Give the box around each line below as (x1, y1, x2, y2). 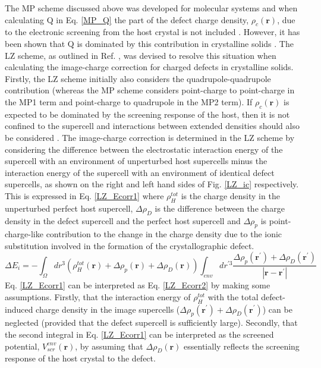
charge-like (5, 228, 43, 240)
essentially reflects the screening (184, 339, 300, 352)
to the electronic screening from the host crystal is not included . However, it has (5, 26, 300, 38)
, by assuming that (75, 339, 143, 352)
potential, (5, 339, 40, 352)
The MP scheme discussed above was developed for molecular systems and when (5, 2, 298, 14)
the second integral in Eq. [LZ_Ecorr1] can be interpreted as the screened (5, 328, 274, 340)
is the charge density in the (181, 189, 280, 202)
